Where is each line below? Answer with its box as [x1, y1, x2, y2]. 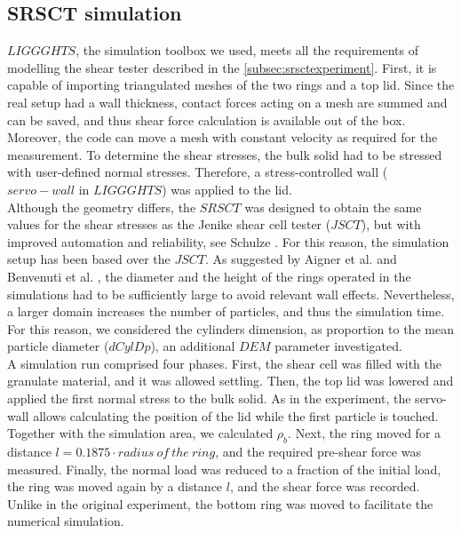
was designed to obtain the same [244, 197, 422, 216]
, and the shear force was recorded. [229, 477, 420, 496]
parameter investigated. [274, 337, 402, 355]
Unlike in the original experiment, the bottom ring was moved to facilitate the [7, 494, 433, 513]
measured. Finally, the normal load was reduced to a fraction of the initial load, [7, 459, 441, 478]
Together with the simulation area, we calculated [7, 424, 274, 442]
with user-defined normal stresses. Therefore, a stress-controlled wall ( [7, 163, 388, 181]
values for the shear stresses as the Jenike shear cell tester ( [7, 215, 331, 234]
